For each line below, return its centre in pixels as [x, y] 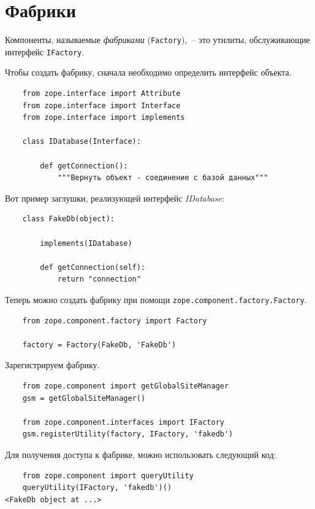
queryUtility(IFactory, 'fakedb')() [97, 488]
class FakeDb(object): [68, 219]
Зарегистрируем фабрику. [52, 365]
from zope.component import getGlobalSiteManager [126, 386]
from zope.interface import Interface [101, 105]
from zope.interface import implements [104, 118]
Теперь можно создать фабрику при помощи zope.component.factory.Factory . [156, 299]
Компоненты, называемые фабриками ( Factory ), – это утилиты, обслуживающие [157, 40]
